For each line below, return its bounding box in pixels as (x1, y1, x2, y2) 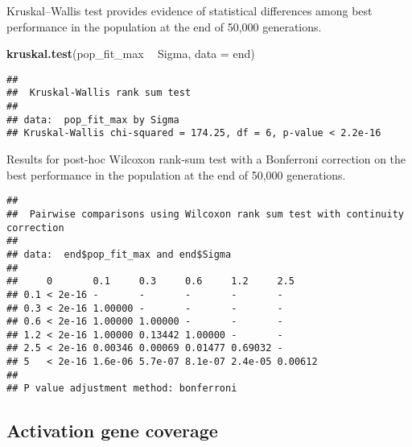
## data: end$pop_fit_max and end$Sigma (6, 248, 232, 260)
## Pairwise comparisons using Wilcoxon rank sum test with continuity (6, 208, 404, 220)
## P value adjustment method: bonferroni (6, 383, 237, 395)
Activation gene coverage (6, 418, 218, 443)
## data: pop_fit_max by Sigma (6, 114, 179, 126)
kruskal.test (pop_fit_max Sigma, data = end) (6, 45, 255, 62)
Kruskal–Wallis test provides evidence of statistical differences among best (6, 2, 373, 19)
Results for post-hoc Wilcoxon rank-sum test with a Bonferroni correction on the (6, 151, 406, 168)
